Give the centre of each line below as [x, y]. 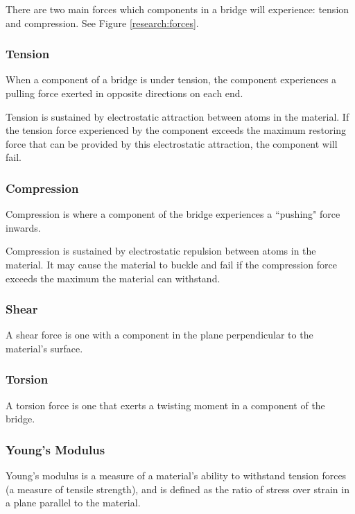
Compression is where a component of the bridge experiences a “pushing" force [173, 214]
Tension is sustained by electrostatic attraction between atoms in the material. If [177, 116]
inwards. [23, 227]
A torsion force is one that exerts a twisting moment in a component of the [165, 405]
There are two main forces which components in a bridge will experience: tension [177, 9]
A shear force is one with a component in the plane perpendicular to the [159, 335]
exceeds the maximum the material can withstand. [113, 278]
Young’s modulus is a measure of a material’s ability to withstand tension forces [176, 476]
